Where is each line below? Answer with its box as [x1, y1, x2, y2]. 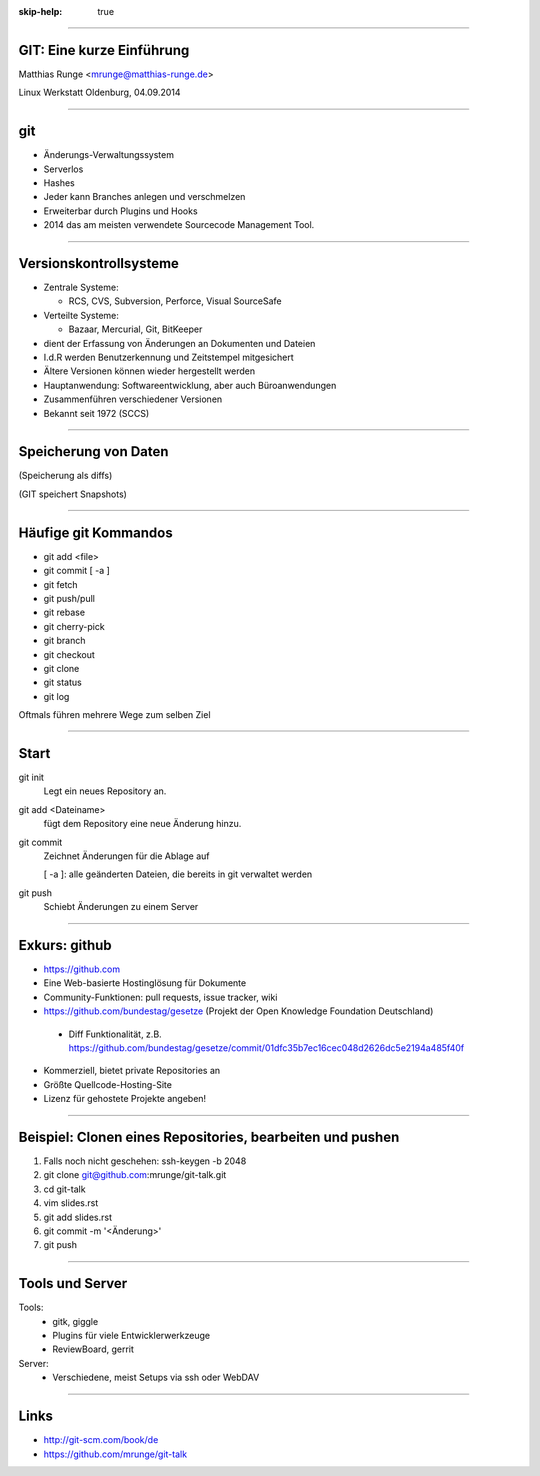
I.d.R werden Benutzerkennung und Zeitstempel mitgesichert [43, 351, 294, 364]
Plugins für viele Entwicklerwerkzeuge [52, 1330, 210, 1342]
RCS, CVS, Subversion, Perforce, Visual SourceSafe [68, 295, 282, 307]
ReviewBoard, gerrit [52, 1343, 135, 1355]
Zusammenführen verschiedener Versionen [43, 393, 223, 405]
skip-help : [18, 6, 63, 17]
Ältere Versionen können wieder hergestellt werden [43, 365, 255, 377]
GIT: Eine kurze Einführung [18, 41, 190, 59]
